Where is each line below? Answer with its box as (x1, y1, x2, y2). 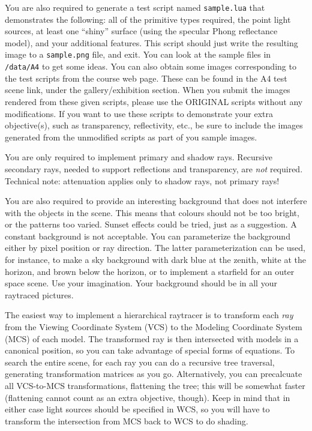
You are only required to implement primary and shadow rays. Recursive (5, 151, 272, 163)
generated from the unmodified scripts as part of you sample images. (5, 130, 257, 143)
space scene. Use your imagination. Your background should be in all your (5, 277, 277, 289)
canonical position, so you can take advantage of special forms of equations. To (5, 344, 295, 357)
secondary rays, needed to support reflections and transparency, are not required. (5, 162, 303, 175)
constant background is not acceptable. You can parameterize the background (5, 229, 290, 242)
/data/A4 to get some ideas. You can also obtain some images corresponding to (5, 60, 296, 73)
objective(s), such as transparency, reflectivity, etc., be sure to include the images (5, 119, 303, 131)
